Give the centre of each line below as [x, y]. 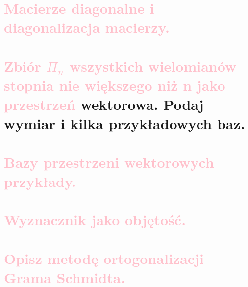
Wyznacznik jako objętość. [95, 220]
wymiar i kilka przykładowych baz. [124, 123]
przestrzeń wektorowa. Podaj [104, 104]
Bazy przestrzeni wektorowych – [116, 162]
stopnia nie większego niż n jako [115, 85]
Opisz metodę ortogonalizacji [104, 258]
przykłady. [40, 181]
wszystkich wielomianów [153, 65]
